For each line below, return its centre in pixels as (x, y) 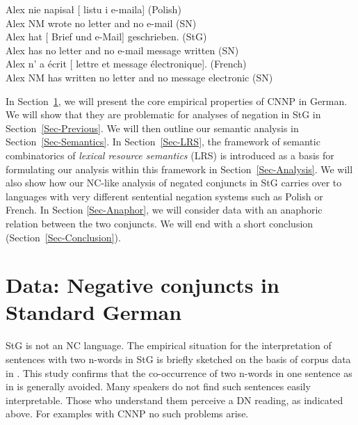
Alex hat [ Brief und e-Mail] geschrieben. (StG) (106, 37)
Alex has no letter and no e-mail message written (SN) (122, 50)
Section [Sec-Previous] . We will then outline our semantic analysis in (152, 128)
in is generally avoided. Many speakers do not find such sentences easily (158, 386)
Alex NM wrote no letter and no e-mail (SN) (101, 23)
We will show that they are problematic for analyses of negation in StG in (163, 114)
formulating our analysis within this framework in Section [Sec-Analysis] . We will (179, 169)
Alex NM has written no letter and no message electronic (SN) (139, 77)
